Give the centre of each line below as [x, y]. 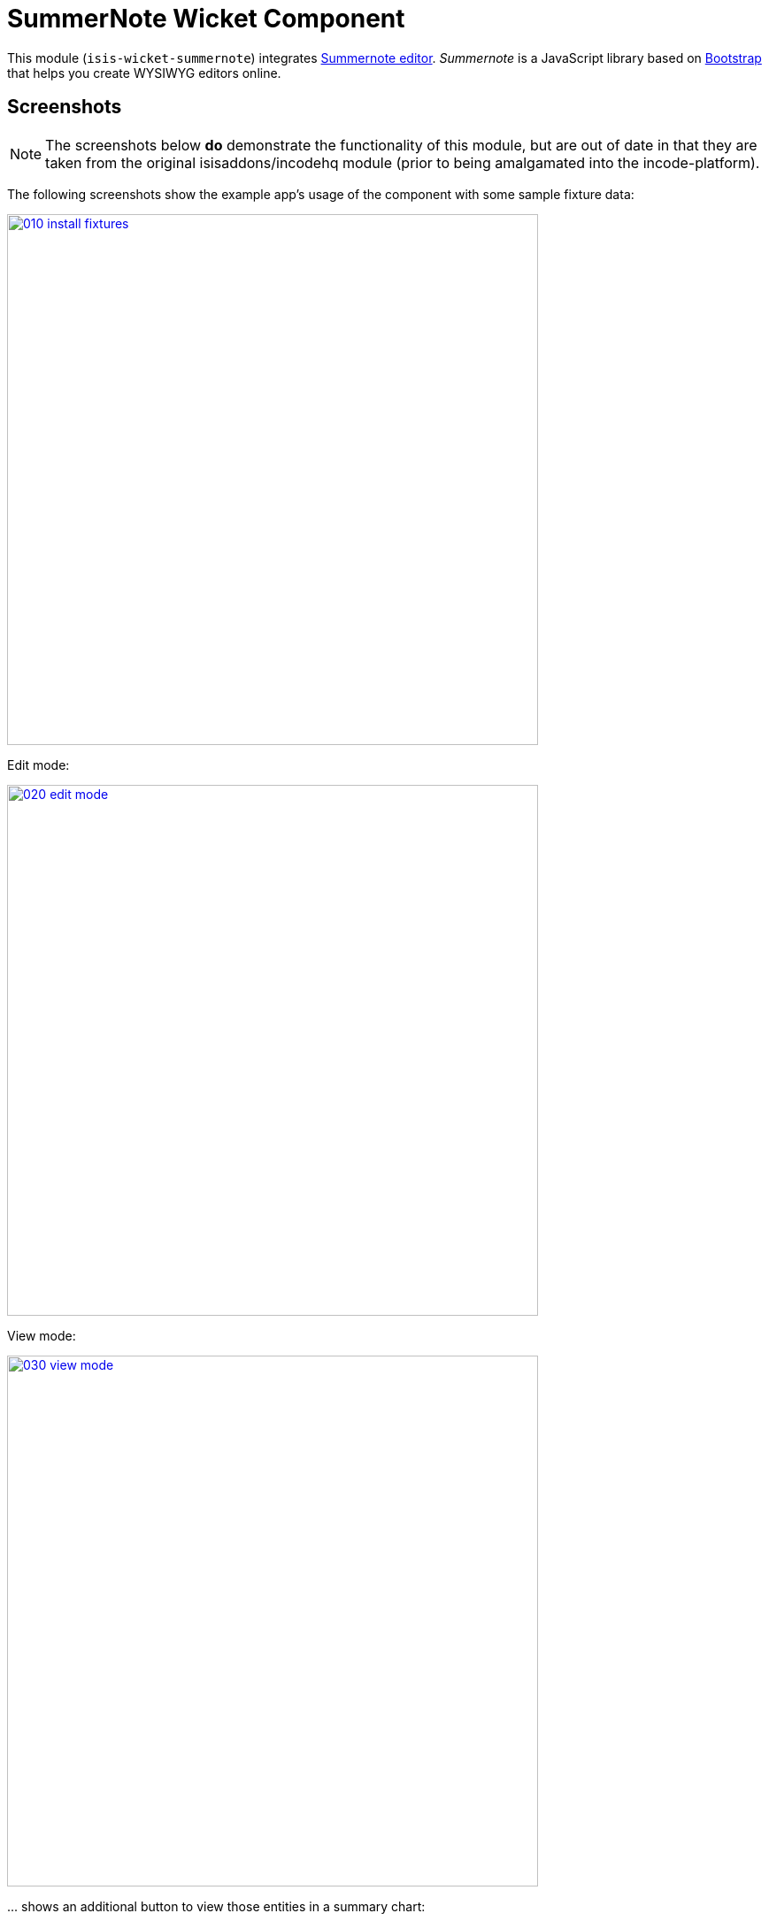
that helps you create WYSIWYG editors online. [144, 73]
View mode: [42, 1335]
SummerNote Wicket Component [206, 19]
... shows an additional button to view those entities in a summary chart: [216, 1906]
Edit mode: [38, 765]
